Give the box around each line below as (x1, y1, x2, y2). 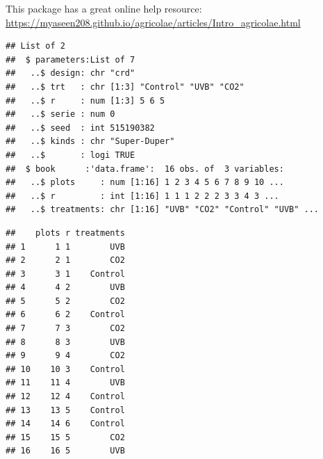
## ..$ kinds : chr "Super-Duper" (6, 136, 175, 147)
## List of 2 (6, 41, 65, 51)
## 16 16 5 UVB (6, 446, 125, 456)
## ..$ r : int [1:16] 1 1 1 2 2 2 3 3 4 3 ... (6, 191, 279, 201)
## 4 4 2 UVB (6, 282, 125, 293)
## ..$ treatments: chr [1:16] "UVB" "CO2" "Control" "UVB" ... (6, 204, 320, 215)
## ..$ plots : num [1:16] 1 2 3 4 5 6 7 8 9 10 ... (6, 177, 284, 188)
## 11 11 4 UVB (6, 378, 125, 388)
